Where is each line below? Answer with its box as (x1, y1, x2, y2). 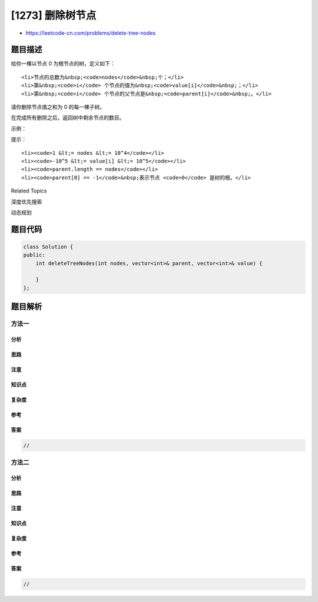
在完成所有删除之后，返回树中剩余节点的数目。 (11, 114, 125, 121)
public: (23, 252, 45, 258)
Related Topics (11, 187, 47, 194)
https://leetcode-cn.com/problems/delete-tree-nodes (25, 29, 156, 36)
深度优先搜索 (11, 198, 42, 205)
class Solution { (23, 243, 74, 250)
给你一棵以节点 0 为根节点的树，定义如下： (11, 60, 115, 67)
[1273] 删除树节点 (11, 9, 97, 22)
